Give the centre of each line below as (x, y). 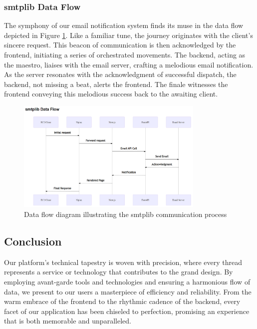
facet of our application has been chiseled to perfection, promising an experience (127, 311)
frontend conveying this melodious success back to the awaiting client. (111, 94)
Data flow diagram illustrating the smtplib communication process (126, 214)
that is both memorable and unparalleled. (68, 321)
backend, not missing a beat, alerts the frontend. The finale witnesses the (116, 84)
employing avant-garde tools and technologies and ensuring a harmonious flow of (127, 281)
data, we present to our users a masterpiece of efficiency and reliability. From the (128, 291)
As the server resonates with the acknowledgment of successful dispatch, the (120, 74)
